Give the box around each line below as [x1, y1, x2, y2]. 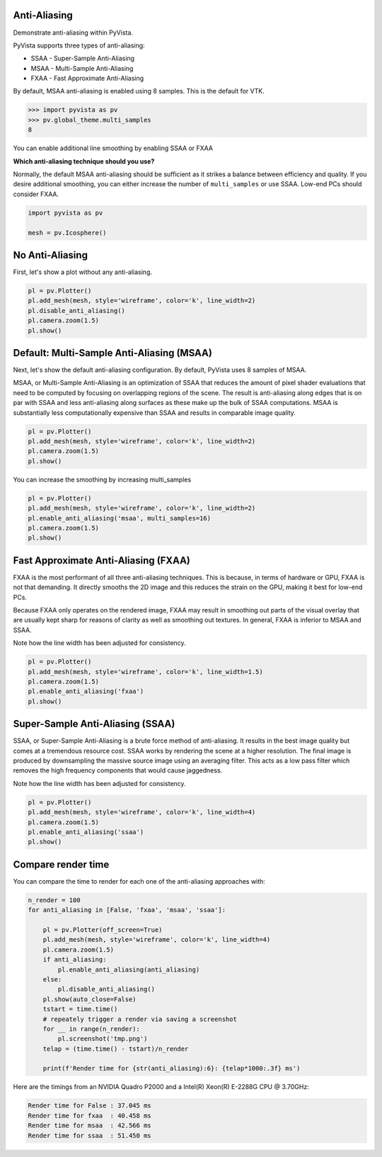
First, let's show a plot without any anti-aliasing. [13, 268, 152, 276]
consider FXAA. [13, 190, 59, 198]
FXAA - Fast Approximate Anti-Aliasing [30, 74, 144, 83]
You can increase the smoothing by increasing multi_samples [13, 475, 192, 484]
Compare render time [13, 858, 110, 870]
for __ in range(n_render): [42, 1025, 141, 1033]
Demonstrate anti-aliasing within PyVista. [13, 28, 134, 37]
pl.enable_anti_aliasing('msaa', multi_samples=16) [28, 514, 212, 522]
